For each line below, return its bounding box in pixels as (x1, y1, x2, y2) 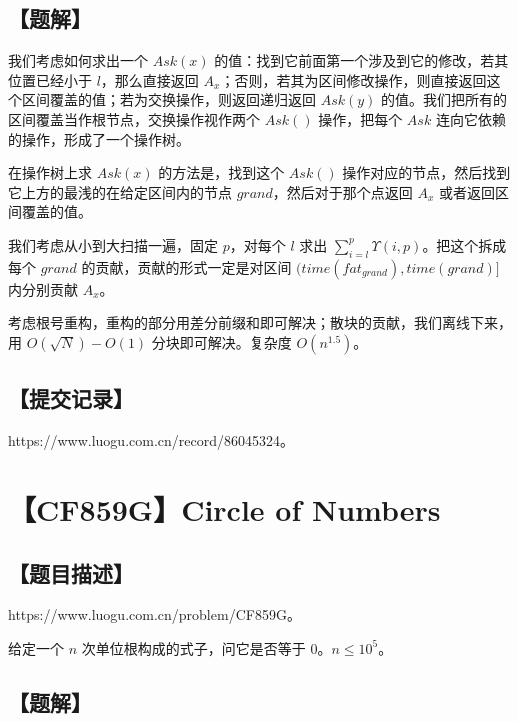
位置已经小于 (8, 69, 92, 90)
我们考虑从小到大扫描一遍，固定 (8, 234, 218, 255)
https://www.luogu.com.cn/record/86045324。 (8, 430, 295, 451)
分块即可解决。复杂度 (151, 331, 292, 352)
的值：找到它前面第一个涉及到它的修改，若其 (214, 50, 509, 71)
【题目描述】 (8, 557, 134, 588)
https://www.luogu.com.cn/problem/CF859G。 (8, 604, 301, 625)
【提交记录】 (8, 383, 134, 414)
